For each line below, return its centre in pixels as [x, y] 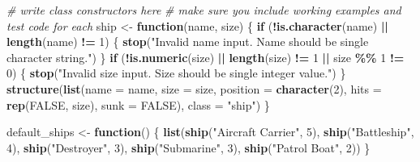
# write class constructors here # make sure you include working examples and [204, 10]
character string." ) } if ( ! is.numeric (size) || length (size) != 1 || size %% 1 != [206, 57]
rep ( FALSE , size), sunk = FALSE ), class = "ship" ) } [138, 104]
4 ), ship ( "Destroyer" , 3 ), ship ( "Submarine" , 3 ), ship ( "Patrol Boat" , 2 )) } [189, 147]
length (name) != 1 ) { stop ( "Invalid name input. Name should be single [188, 42]
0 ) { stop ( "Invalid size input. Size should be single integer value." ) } [176, 73]
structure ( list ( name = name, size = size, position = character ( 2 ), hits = [194, 88]
